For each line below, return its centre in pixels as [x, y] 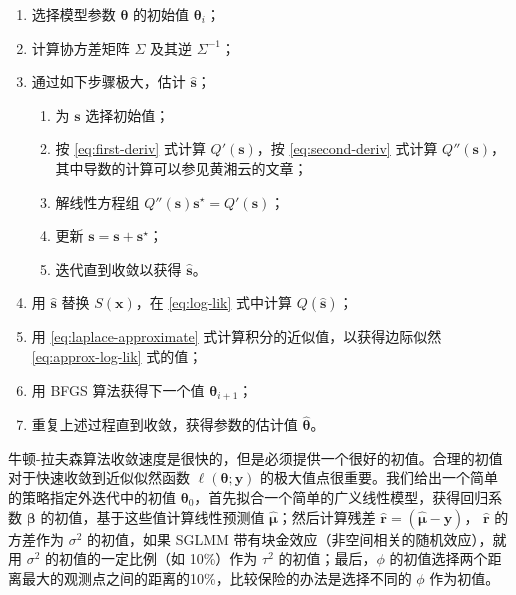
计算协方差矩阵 [80, 47]
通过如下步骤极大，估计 [108, 81]
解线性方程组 [97, 201]
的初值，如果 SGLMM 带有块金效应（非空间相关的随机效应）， [290, 538]
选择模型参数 [73, 14]
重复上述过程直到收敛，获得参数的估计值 [164, 424]
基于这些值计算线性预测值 [180, 516]
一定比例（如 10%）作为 [179, 558]
